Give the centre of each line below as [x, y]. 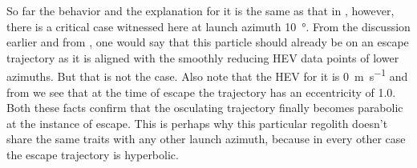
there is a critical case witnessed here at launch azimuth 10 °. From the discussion [208, 26]
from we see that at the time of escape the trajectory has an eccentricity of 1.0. [201, 92]
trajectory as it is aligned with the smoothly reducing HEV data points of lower [203, 57]
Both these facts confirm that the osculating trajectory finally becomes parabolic [205, 108]
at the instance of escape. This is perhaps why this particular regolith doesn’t [197, 123]
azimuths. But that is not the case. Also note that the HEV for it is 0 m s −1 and [207, 75]
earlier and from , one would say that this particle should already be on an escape [208, 42]
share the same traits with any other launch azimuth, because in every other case [206, 139]
